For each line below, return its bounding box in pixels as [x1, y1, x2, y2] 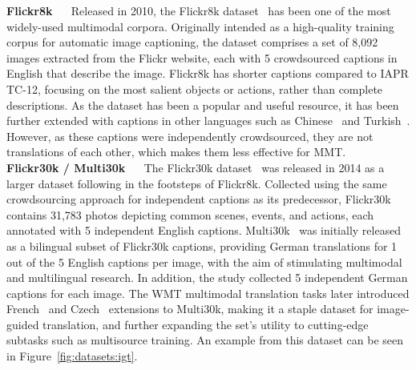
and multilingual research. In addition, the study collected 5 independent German [6, 269, 408, 286]
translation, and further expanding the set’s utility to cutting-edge [42, 316, 369, 332]
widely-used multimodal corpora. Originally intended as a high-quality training [6, 18, 394, 34]
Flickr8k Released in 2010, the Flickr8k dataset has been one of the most [6, 2, 391, 18]
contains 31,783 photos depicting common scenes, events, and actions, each [6, 206, 374, 223]
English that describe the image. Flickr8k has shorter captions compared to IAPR [6, 65, 409, 82]
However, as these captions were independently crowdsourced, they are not [6, 127, 374, 144]
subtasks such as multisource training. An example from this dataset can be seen [6, 332, 404, 348]
